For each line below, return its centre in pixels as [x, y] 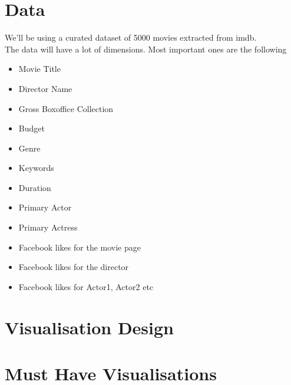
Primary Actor [45, 207]
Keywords [36, 168]
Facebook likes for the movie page [80, 247]
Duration [35, 187]
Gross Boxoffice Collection [66, 108]
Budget [32, 128]
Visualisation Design [90, 327]
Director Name [45, 88]
